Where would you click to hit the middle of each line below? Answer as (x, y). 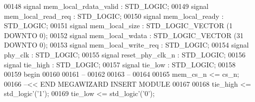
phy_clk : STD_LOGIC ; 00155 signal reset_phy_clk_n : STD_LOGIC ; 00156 (125, 54)
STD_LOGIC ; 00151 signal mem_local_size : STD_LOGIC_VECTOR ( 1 (118, 25)
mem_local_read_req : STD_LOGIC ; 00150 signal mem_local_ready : (114, 16)
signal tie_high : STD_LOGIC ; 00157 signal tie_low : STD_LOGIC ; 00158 (120, 64)
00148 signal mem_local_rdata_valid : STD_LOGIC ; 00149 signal (106, 6)
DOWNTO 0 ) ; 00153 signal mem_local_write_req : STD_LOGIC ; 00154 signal (127, 45)
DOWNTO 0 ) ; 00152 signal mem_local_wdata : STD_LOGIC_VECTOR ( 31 (124, 35)
